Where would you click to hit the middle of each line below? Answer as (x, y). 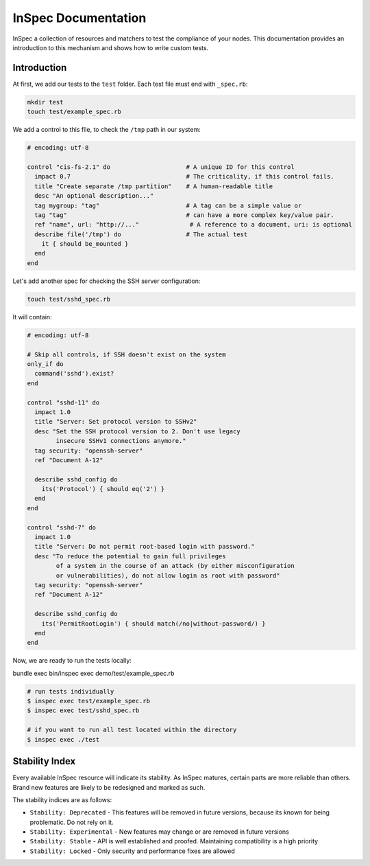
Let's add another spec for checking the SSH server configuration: (107, 281)
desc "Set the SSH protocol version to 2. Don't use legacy (137, 431)
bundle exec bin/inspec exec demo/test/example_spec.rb (94, 673)
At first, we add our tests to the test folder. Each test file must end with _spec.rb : (130, 84)
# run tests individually (71, 691)
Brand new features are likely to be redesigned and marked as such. (109, 787)
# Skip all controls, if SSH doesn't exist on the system (126, 354)
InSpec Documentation (79, 18)
